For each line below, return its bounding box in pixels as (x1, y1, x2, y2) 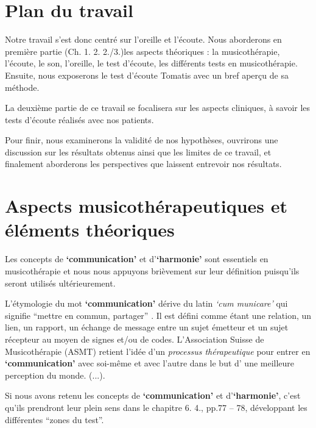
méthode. (5, 80, 40, 93)
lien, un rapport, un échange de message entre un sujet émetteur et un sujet (5, 321, 289, 333)
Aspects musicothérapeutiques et (5, 193, 288, 218)
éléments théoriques (5, 217, 175, 242)
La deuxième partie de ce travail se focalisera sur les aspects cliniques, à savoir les (5, 101, 311, 114)
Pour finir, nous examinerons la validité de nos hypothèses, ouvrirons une (5, 134, 278, 146)
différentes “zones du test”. (5, 413, 104, 426)
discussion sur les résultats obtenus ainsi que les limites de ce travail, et (5, 145, 272, 158)
